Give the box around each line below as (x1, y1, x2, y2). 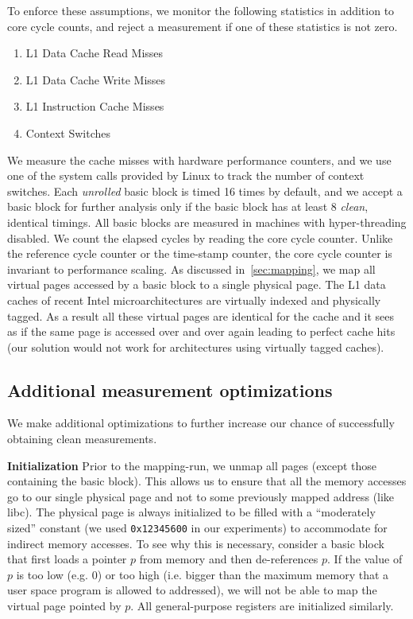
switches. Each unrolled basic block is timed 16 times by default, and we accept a (7, 182, 403, 199)
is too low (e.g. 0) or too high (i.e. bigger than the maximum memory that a (16, 566, 389, 582)
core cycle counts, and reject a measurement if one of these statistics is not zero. (7, 18, 398, 34)
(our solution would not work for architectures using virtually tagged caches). (7, 338, 384, 355)
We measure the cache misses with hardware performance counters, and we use (7, 151, 392, 168)
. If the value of (327, 551, 403, 567)
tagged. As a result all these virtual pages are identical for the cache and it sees (7, 307, 395, 324)
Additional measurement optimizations (7, 377, 333, 402)
